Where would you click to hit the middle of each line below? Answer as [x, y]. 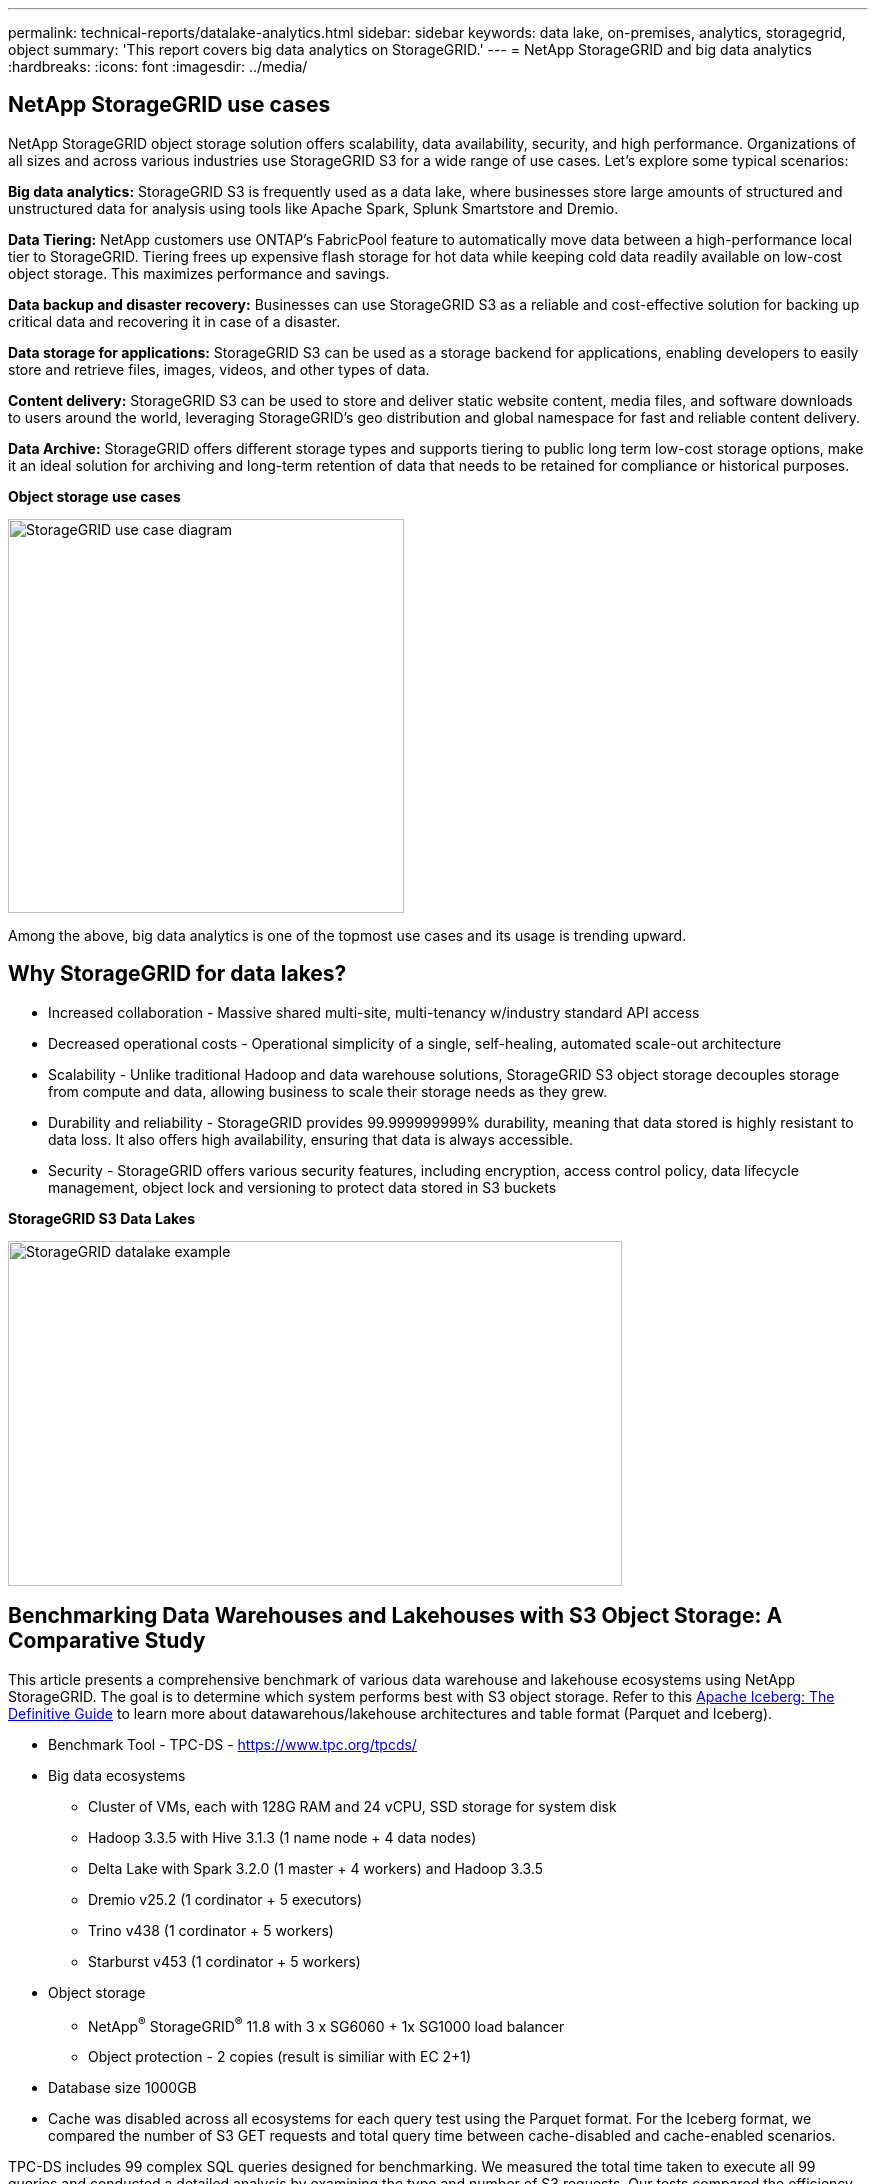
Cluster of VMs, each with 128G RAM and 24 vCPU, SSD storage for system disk [352, 1806]
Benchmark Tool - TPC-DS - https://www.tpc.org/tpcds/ [232, 1744]
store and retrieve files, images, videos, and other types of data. [219, 369]
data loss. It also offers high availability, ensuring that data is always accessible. [311, 1139]
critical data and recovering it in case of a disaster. [174, 321]
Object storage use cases [94, 496]
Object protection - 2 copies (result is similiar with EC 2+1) [280, 2057]
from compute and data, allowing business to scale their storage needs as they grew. [328, 1091]
